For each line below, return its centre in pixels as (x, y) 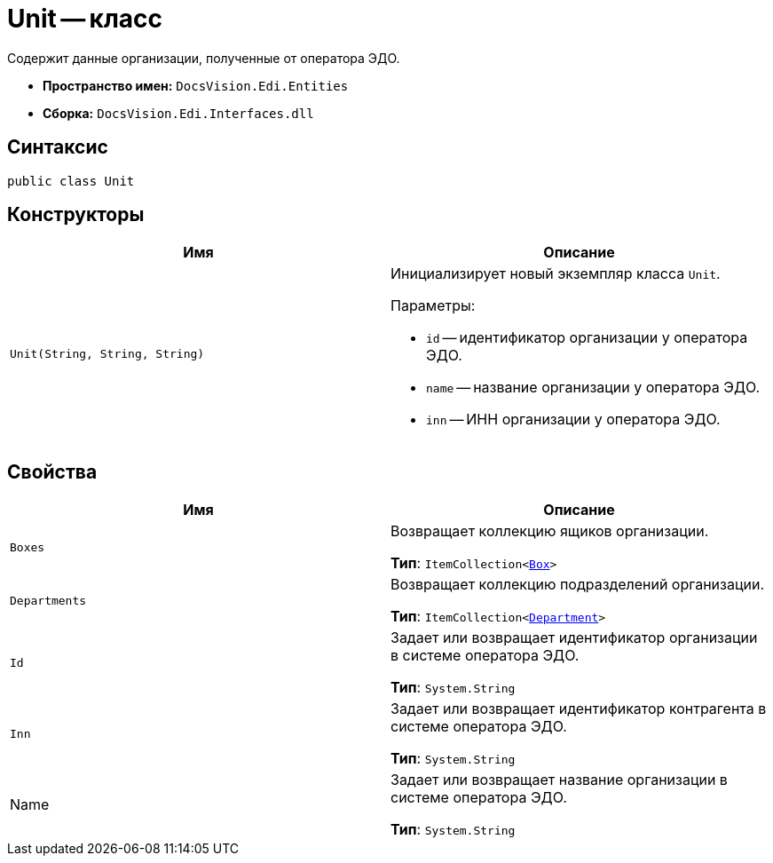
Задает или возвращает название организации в (559, 780)
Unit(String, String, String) (107, 353)
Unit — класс (85, 19)
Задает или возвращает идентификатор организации (574, 638)
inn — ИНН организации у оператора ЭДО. (573, 420)
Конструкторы (76, 215)
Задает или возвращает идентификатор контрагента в (579, 709)
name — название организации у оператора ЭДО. (593, 388)
